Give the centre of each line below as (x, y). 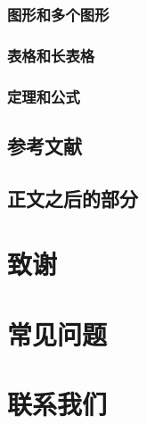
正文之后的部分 (73, 198)
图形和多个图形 (58, 14)
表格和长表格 (51, 55)
